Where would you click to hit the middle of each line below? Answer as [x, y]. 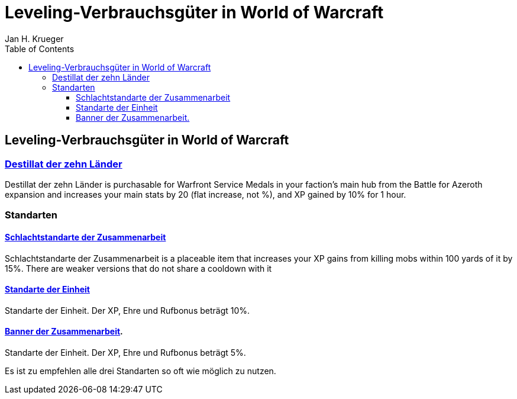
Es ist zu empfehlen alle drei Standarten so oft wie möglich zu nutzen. [140, 371]
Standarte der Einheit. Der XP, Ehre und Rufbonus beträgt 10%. [127, 310]
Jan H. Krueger [34, 38]
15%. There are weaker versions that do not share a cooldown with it [138, 268]
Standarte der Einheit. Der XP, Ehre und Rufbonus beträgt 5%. [125, 353]
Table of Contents [40, 49]
